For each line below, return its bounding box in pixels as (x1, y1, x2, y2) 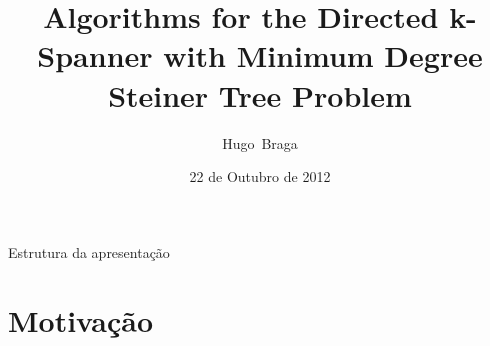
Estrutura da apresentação (8, 241, 170, 262)
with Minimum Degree (163, 35, 483, 76)
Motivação (8, 300, 154, 341)
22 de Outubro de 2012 (189, 166, 331, 187)
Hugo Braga (222, 132, 298, 153)
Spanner (37, 35, 153, 76)
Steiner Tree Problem (108, 74, 412, 115)
